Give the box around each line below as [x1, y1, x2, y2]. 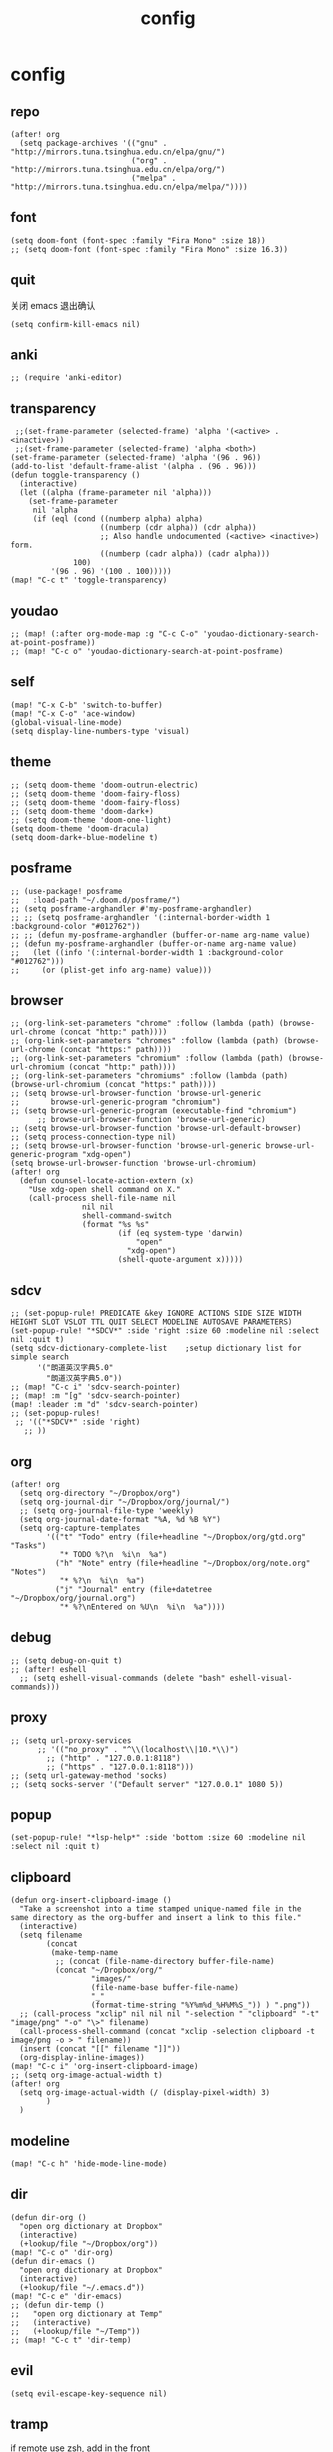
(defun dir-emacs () [10, 2256, 97, 2266]
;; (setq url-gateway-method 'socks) [10, 1770, 168, 1781]
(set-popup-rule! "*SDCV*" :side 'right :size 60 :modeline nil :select [10, 1326, 320, 1336]
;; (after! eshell [10, 1664, 87, 1674]
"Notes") [10, 1567, 47, 1577]
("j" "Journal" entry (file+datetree [54, 1584, 213, 1594]
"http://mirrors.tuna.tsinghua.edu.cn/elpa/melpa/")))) [10, 182, 248, 192]
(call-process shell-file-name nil [28, 1193, 177, 1204]
